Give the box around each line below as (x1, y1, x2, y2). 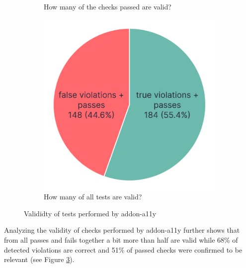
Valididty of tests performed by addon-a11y (24, 208, 157, 218)
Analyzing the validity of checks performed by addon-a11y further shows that (4, 225, 240, 235)
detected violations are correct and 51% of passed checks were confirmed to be (4, 244, 243, 255)
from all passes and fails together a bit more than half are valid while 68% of (4, 234, 238, 245)
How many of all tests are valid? (44, 191, 142, 202)
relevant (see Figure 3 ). (4, 254, 75, 265)
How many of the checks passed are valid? (44, 1, 171, 11)
